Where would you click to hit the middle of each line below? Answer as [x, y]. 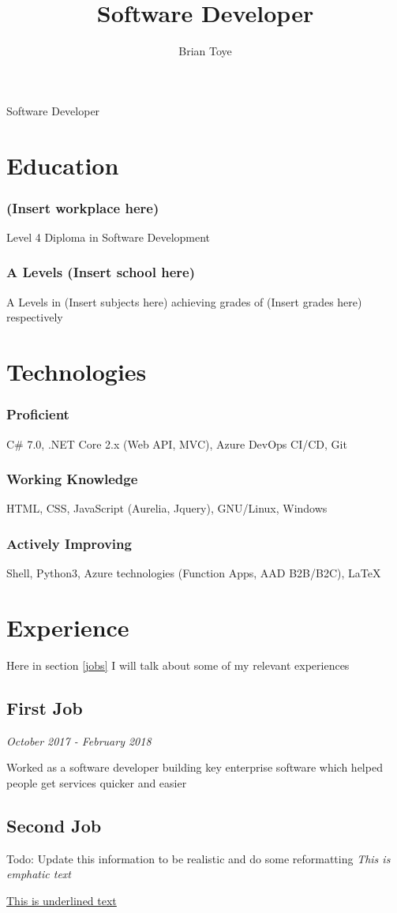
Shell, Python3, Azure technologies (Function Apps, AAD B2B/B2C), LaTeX [194, 573]
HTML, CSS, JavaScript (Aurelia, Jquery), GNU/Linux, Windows [167, 508]
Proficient [38, 414]
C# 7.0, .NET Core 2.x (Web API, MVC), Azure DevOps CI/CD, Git [177, 443]
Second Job [54, 825]
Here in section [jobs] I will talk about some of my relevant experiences [178, 665]
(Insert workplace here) [83, 207]
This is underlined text [62, 900]
